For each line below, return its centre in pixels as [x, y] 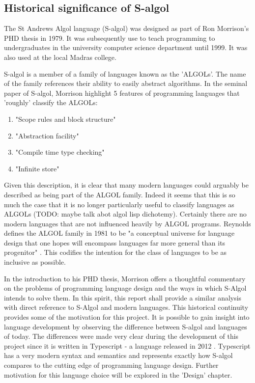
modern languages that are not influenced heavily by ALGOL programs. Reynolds [127, 223]
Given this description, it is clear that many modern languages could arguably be [126, 185]
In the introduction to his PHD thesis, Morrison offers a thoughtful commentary [125, 278]
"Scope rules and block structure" [66, 119]
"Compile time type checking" [60, 152]
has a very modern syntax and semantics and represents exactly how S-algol [118, 355]
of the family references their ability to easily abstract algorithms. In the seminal [126, 83]
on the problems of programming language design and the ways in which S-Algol [125, 288]
